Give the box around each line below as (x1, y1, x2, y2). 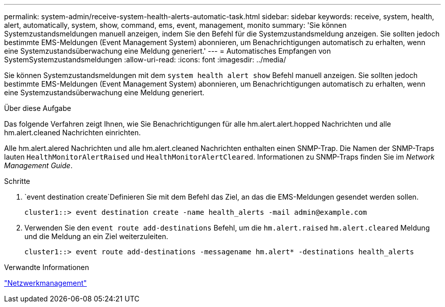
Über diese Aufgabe (4, 104, 71, 112)
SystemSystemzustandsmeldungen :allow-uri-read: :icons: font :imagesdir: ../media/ (4, 55, 286, 64)
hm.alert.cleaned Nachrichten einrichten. (4, 128, 141, 137)
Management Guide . (4, 161, 73, 170)
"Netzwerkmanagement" (4, 279, 87, 287)
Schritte (4, 177, 30, 185)
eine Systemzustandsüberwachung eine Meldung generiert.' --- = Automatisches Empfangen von (4, 47, 331, 55)
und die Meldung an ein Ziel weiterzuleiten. (24, 232, 168, 241)
